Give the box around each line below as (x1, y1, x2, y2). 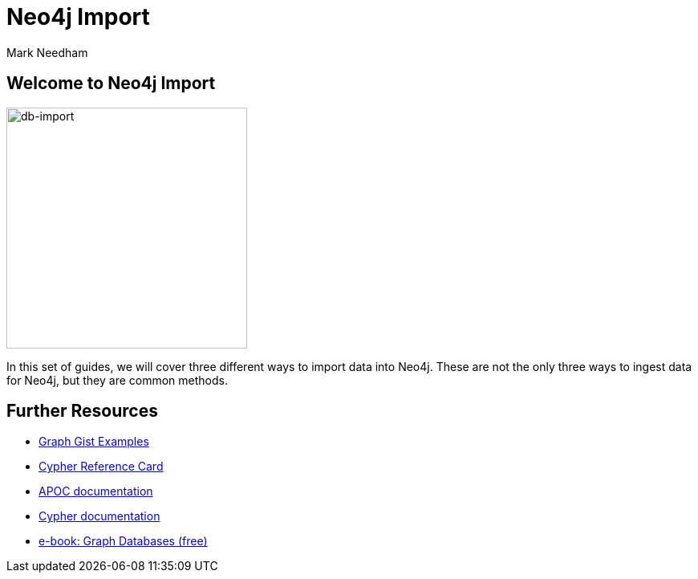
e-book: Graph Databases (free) (39, 534, 208, 548)
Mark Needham (6, 45, 88, 59)
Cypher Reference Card (39, 459, 164, 474)
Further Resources (6, 401, 158, 422)
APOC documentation (39, 484, 153, 499)
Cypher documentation (39, 509, 160, 524)
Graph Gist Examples (39, 434, 149, 449)
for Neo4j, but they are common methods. (6, 373, 229, 387)
